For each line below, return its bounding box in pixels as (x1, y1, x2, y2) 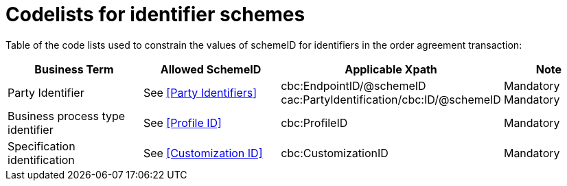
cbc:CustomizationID (281, 146, 389, 160)
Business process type (8, 108, 126, 123)
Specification (8, 139, 76, 153)
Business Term (34, 62, 114, 76)
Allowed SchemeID (160, 62, 262, 76)
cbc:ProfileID (281, 115, 348, 130)
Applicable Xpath (345, 62, 437, 76)
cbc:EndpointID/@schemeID (281, 78, 426, 93)
